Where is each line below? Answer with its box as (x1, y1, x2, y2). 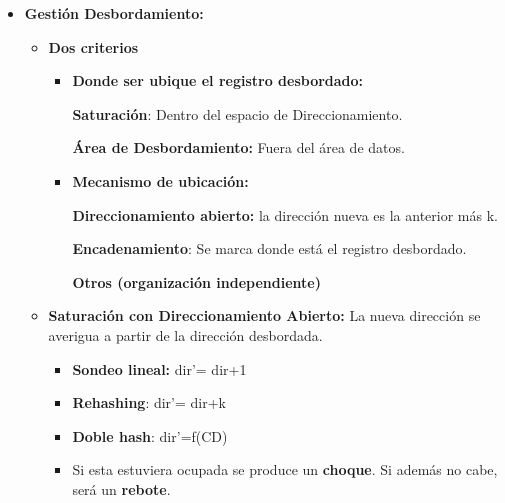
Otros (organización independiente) (72, 271, 321, 292)
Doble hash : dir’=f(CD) (72, 425, 228, 446)
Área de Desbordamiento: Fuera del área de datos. (72, 137, 405, 158)
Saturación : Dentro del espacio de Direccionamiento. (72, 103, 403, 124)
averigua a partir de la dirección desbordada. (48, 324, 323, 345)
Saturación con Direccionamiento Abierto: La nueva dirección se (48, 305, 481, 326)
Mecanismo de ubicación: (72, 170, 249, 191)
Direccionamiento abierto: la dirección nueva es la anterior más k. (72, 204, 498, 225)
